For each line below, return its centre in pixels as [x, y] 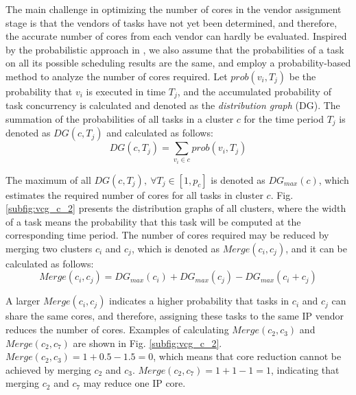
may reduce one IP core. [134, 383]
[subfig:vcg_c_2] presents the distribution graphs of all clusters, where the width [176, 208]
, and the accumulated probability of [254, 91]
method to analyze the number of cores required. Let [117, 76]
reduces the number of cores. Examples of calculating [117, 330]
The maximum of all [48, 179]
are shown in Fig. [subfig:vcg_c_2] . [147, 343]
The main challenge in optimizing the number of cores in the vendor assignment [174, 9]
